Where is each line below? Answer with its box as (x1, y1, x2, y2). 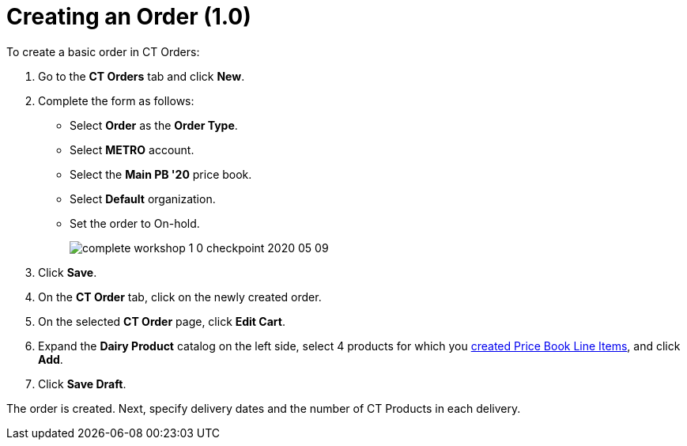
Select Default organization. (70, 191, 216, 206)
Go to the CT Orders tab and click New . (38, 69, 245, 83)
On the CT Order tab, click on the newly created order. (38, 289, 322, 304)
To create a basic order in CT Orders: (6, 44, 200, 59)
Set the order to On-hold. (70, 216, 200, 230)
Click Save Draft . (38, 376, 126, 391)
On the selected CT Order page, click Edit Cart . (38, 314, 285, 328)
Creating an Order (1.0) (6, 3, 251, 30)
